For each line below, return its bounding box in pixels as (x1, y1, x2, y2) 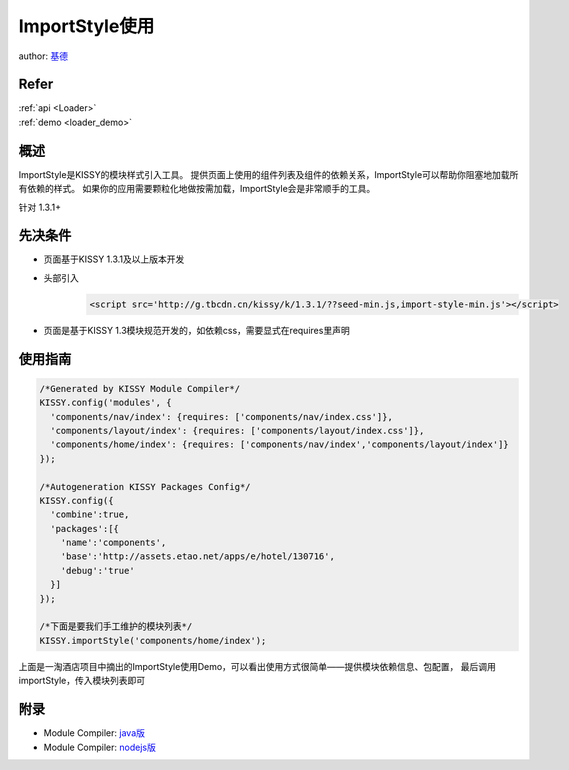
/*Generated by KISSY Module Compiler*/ (39, 383, 240, 394)
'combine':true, (50, 509, 130, 520)
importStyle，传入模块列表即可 (18, 675, 146, 687)
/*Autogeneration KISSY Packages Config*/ (39, 481, 251, 492)
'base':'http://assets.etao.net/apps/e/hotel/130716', (60, 551, 335, 562)
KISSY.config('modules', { (39, 397, 172, 409)
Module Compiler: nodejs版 (43, 741, 157, 753)
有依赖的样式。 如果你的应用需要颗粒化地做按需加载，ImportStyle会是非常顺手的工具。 (18, 183, 376, 195)
